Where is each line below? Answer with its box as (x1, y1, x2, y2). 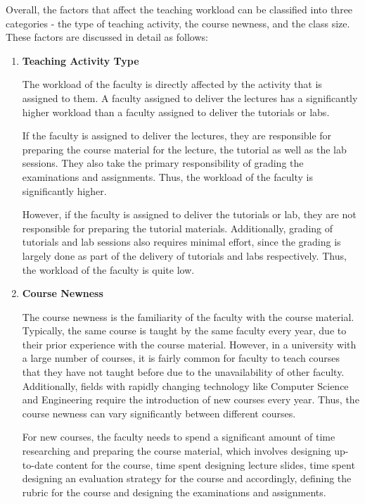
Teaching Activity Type (22, 53, 139, 68)
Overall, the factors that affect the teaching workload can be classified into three (6, 2, 353, 16)
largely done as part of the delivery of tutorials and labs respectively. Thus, (22, 248, 347, 263)
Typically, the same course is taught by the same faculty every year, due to (22, 323, 347, 338)
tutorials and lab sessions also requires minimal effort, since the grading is (22, 234, 341, 249)
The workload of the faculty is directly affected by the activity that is (22, 77, 322, 92)
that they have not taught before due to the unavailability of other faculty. (22, 365, 345, 379)
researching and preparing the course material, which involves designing (22, 443, 331, 458)
